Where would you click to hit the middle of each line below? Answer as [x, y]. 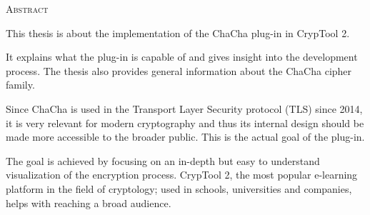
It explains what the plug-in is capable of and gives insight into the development [182, 57]
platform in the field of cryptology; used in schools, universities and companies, [179, 188]
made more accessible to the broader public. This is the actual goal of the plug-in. [185, 137]
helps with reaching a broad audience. [89, 202]
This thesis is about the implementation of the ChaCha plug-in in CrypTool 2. [178, 32]
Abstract [27, 9]
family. [20, 85]
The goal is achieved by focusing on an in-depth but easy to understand [163, 160]
